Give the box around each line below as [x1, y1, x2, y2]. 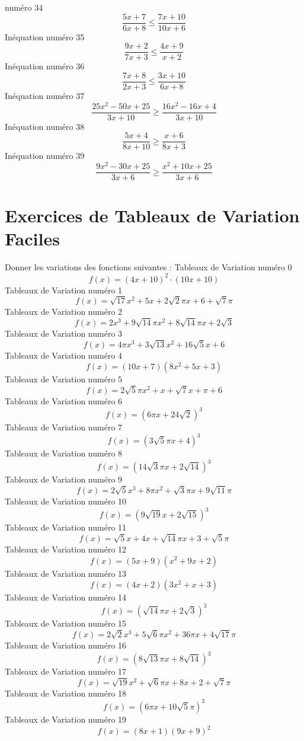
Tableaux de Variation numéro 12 [5, 542, 127, 555]
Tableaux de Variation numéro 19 [5, 713, 127, 725]
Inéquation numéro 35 [5, 30, 85, 43]
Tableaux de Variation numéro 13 [5, 567, 127, 579]
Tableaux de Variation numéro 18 [5, 686, 127, 699]
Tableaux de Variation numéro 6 [5, 395, 123, 407]
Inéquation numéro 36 [5, 60, 85, 72]
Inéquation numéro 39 [5, 149, 85, 162]
